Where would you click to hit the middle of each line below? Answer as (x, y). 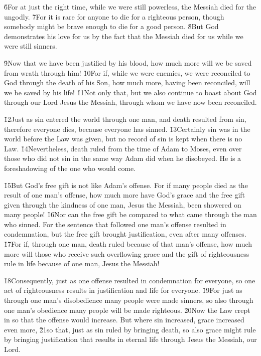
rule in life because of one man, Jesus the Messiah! (82, 263)
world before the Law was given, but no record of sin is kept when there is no (123, 139)
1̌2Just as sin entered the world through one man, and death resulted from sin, (125, 119)
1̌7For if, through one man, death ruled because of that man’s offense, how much (128, 244)
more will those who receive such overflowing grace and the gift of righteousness (127, 253)
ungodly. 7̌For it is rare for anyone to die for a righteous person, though (114, 16)
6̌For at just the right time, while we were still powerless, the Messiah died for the (130, 7)
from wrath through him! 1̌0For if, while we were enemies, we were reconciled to (127, 72)
